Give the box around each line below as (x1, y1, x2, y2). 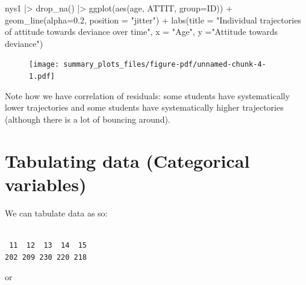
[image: (29, 60, 60, 69)
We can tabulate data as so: (5, 206, 108, 219)
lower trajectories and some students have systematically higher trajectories (5, 101, 284, 114)
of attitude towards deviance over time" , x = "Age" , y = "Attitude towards (5, 25, 278, 38)
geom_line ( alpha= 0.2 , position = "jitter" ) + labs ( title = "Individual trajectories (5, 13, 301, 26)
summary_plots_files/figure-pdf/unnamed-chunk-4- (63, 60, 266, 69)
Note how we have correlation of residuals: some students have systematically (5, 89, 290, 102)
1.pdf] (29, 72, 55, 81)
